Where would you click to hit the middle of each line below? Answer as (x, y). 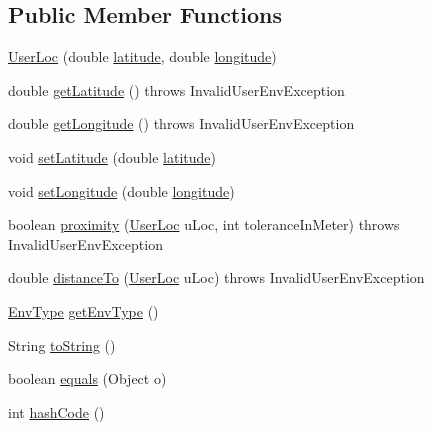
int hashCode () (56, 411)
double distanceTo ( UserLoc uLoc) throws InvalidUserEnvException (216, 277)
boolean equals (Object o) (87, 378)
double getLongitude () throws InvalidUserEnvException (181, 123)
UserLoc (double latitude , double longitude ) (142, 56)
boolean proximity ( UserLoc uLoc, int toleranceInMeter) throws (204, 224)
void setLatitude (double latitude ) (112, 156)
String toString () (62, 344)
